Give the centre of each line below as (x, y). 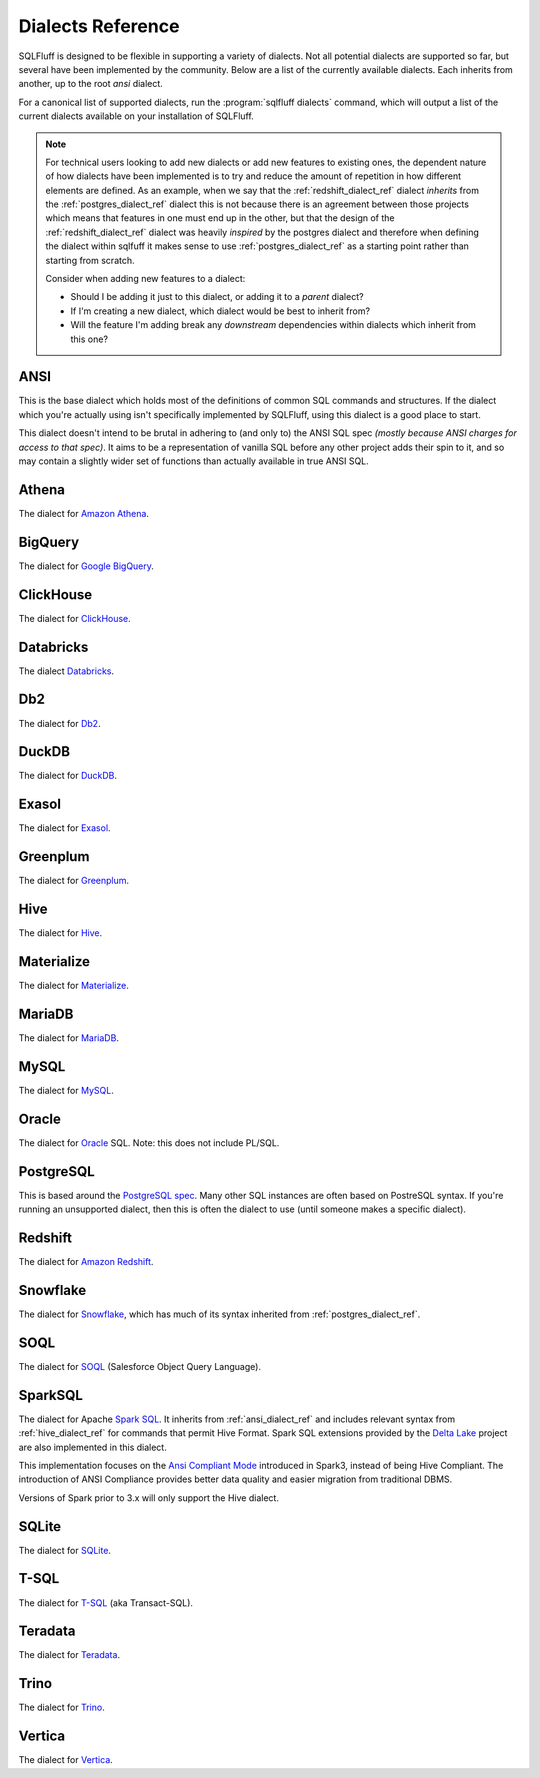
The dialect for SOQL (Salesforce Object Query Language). (140, 1366)
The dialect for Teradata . (69, 1655)
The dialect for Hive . (60, 933)
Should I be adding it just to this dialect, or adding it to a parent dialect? (217, 297)
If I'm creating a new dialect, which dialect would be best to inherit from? (220, 311)
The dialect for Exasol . (64, 828)
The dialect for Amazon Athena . (84, 513)
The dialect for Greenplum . (74, 881)
